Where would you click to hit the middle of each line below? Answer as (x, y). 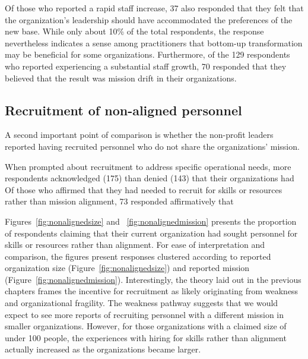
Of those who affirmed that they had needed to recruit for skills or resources (144, 189)
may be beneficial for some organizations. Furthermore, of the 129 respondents (147, 54)
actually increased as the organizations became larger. (103, 349)
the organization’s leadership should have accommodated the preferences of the (149, 19)
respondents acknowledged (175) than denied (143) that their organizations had (150, 178)
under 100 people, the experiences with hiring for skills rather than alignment (146, 337)
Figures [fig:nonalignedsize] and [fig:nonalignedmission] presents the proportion (151, 221)
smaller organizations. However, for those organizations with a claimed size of (146, 326)
